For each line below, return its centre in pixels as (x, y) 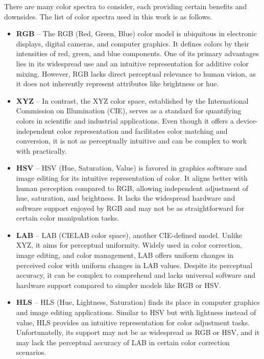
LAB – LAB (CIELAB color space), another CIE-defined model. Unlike (129, 235)
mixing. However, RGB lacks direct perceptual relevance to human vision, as (136, 73)
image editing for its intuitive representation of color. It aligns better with (132, 177)
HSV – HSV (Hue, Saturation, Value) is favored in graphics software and (131, 168)
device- (247, 120)
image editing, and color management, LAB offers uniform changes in (125, 255)
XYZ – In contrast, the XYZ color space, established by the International (132, 100)
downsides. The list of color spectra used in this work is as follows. (108, 16)
